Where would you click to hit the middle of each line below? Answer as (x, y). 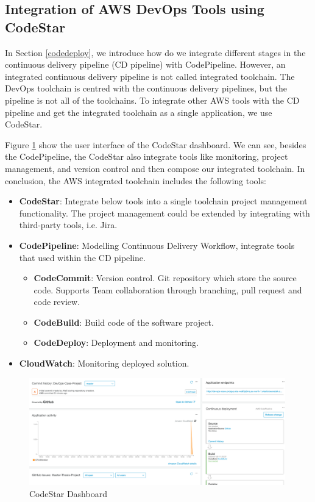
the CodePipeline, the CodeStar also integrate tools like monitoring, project (147, 156)
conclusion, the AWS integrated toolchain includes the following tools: (136, 180)
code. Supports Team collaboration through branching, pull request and (168, 289)
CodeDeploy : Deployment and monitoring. (116, 342)
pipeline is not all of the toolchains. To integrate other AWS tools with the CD (152, 100)
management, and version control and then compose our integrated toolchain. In (155, 168)
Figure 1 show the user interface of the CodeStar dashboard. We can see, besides (156, 144)
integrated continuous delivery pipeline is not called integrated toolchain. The (150, 76)
